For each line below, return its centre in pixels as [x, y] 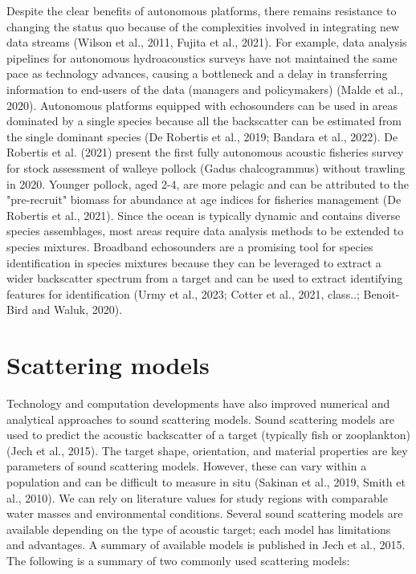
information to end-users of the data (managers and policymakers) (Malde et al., [205, 89]
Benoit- [381, 293]
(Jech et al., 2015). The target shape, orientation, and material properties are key [207, 450]
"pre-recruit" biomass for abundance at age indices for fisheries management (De [204, 199]
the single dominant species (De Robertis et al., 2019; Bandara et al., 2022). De [202, 136]
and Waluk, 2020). [77, 309]
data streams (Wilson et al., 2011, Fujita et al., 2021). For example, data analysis [207, 42]
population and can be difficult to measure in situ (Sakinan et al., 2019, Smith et [206, 481]
